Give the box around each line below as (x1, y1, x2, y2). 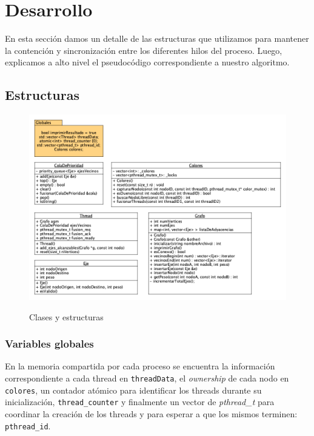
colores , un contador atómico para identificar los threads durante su (5, 383, 262, 396)
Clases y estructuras (29, 310, 104, 323)
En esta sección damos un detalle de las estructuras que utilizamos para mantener (5, 32, 309, 45)
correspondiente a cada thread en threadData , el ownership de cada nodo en (5, 372, 289, 385)
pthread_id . (5, 419, 51, 432)
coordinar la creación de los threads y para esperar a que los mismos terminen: (5, 408, 298, 420)
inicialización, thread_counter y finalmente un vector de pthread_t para (5, 395, 275, 408)
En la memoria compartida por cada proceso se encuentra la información (5, 360, 275, 372)
